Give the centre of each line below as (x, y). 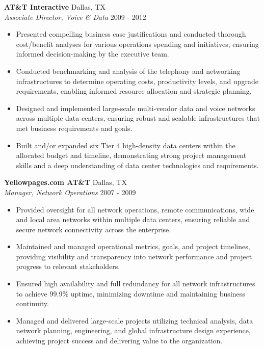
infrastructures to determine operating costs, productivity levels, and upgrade (137, 81)
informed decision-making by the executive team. (93, 54)
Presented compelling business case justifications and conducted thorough (131, 34)
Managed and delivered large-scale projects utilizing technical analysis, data (135, 320)
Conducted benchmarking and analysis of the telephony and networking (128, 71)
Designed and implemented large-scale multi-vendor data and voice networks (136, 108)
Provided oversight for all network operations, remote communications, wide (135, 209)
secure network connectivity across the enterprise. (94, 229)
